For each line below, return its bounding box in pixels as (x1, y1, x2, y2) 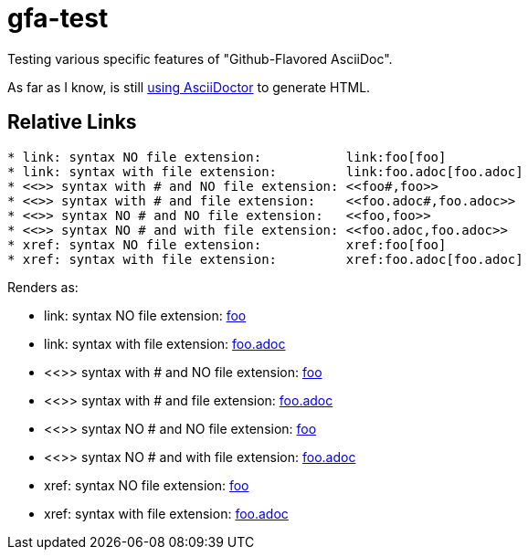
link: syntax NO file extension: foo (44, 307, 247, 323)
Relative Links (7, 110, 137, 134)
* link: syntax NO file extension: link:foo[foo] (7, 149, 447, 164)
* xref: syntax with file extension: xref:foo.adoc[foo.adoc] (7, 251, 523, 267)
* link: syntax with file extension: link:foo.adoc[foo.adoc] (7, 163, 523, 179)
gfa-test (7, 3, 109, 34)
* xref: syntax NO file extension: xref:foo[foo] (7, 236, 447, 252)
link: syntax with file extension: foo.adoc (44, 335, 286, 352)
